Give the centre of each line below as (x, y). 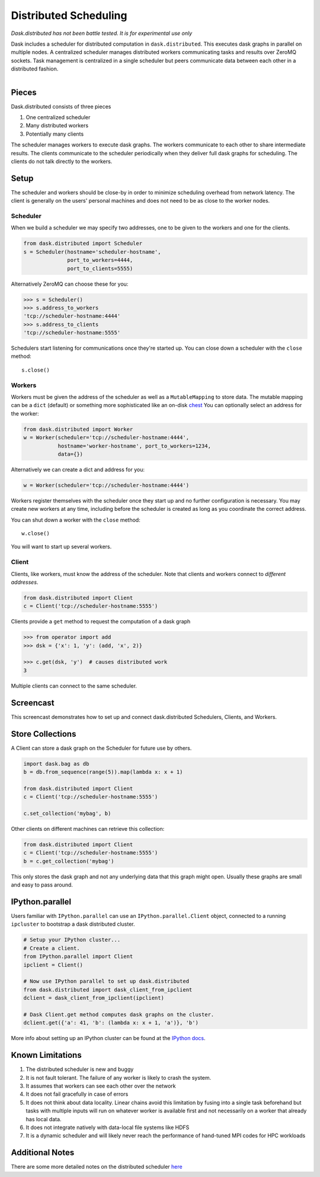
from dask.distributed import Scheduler (83, 244)
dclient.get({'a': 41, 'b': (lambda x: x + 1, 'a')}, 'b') (111, 1023)
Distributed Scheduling (69, 15)
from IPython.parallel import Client (78, 957)
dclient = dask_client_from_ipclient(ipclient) (94, 998)
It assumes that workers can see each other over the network (101, 1086)
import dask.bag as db (56, 764)
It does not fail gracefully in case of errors (77, 1094)
